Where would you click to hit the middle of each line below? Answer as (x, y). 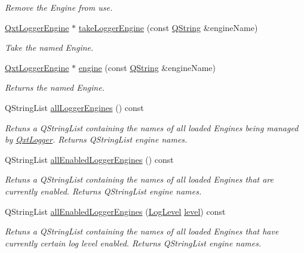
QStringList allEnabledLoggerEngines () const (89, 159)
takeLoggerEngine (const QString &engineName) (168, 27)
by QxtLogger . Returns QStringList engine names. (96, 139)
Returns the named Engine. (55, 87)
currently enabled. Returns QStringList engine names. (103, 191)
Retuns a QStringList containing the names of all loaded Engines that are (139, 179)
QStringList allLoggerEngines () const (74, 107)
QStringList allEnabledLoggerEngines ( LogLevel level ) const (115, 211)
